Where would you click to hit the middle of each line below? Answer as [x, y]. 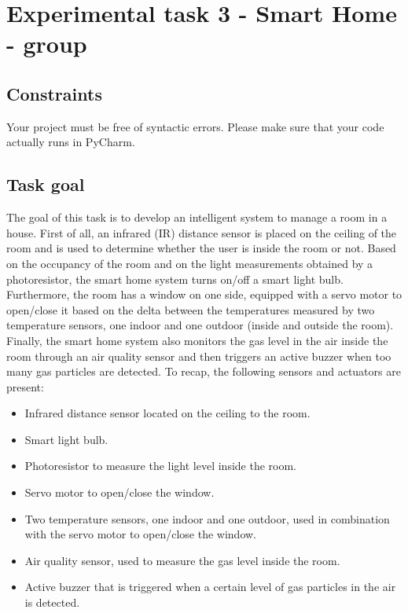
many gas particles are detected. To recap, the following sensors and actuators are [204, 371]
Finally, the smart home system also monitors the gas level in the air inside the [197, 340]
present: [25, 386]
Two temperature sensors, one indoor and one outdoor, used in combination [207, 518]
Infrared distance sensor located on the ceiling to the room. [167, 413]
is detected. [52, 602]
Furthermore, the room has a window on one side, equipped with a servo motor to [204, 294]
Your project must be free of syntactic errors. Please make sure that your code [195, 126]
